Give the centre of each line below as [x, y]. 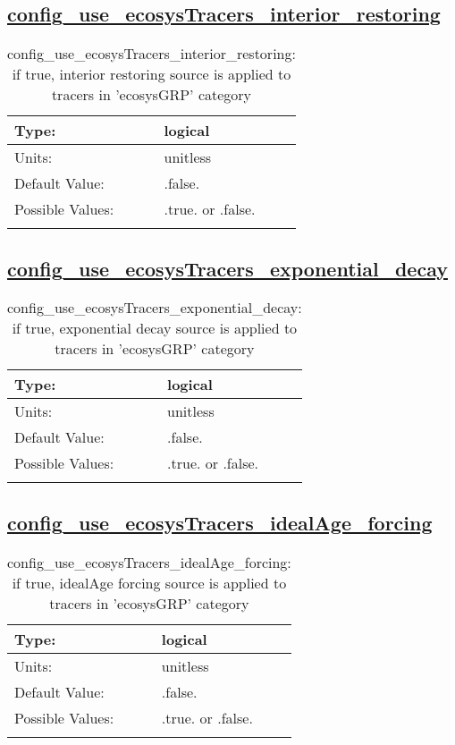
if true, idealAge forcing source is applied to [149, 582]
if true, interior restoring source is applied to [152, 74]
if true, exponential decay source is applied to [155, 328]
